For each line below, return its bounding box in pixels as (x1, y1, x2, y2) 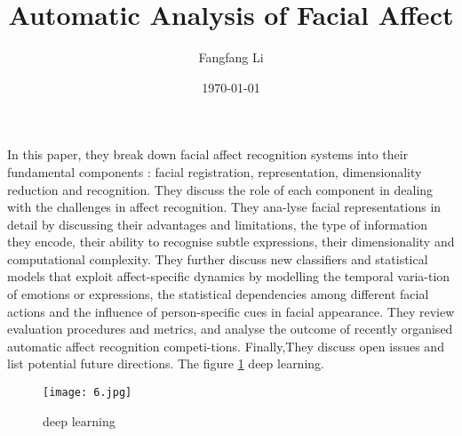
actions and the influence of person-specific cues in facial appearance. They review (7, 302, 455, 320)
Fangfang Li (198, 48, 264, 67)
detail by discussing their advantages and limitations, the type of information (7, 214, 428, 233)
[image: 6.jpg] (43, 386, 132, 400)
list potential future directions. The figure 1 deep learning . (7, 354, 324, 373)
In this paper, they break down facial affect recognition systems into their (7, 145, 409, 164)
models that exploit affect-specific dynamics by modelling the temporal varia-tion (7, 267, 450, 286)
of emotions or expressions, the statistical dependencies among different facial (7, 285, 429, 303)
